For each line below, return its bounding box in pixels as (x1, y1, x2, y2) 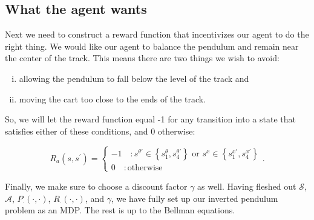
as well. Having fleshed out (197, 179, 296, 192)
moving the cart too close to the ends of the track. (19, 92, 206, 105)
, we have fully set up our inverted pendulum (111, 192, 278, 204)
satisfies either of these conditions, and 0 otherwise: (5, 124, 195, 137)
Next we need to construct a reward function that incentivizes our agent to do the (5, 28, 309, 41)
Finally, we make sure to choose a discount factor (5, 179, 188, 192)
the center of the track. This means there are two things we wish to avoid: (5, 52, 280, 64)
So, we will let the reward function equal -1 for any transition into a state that (5, 113, 296, 125)
